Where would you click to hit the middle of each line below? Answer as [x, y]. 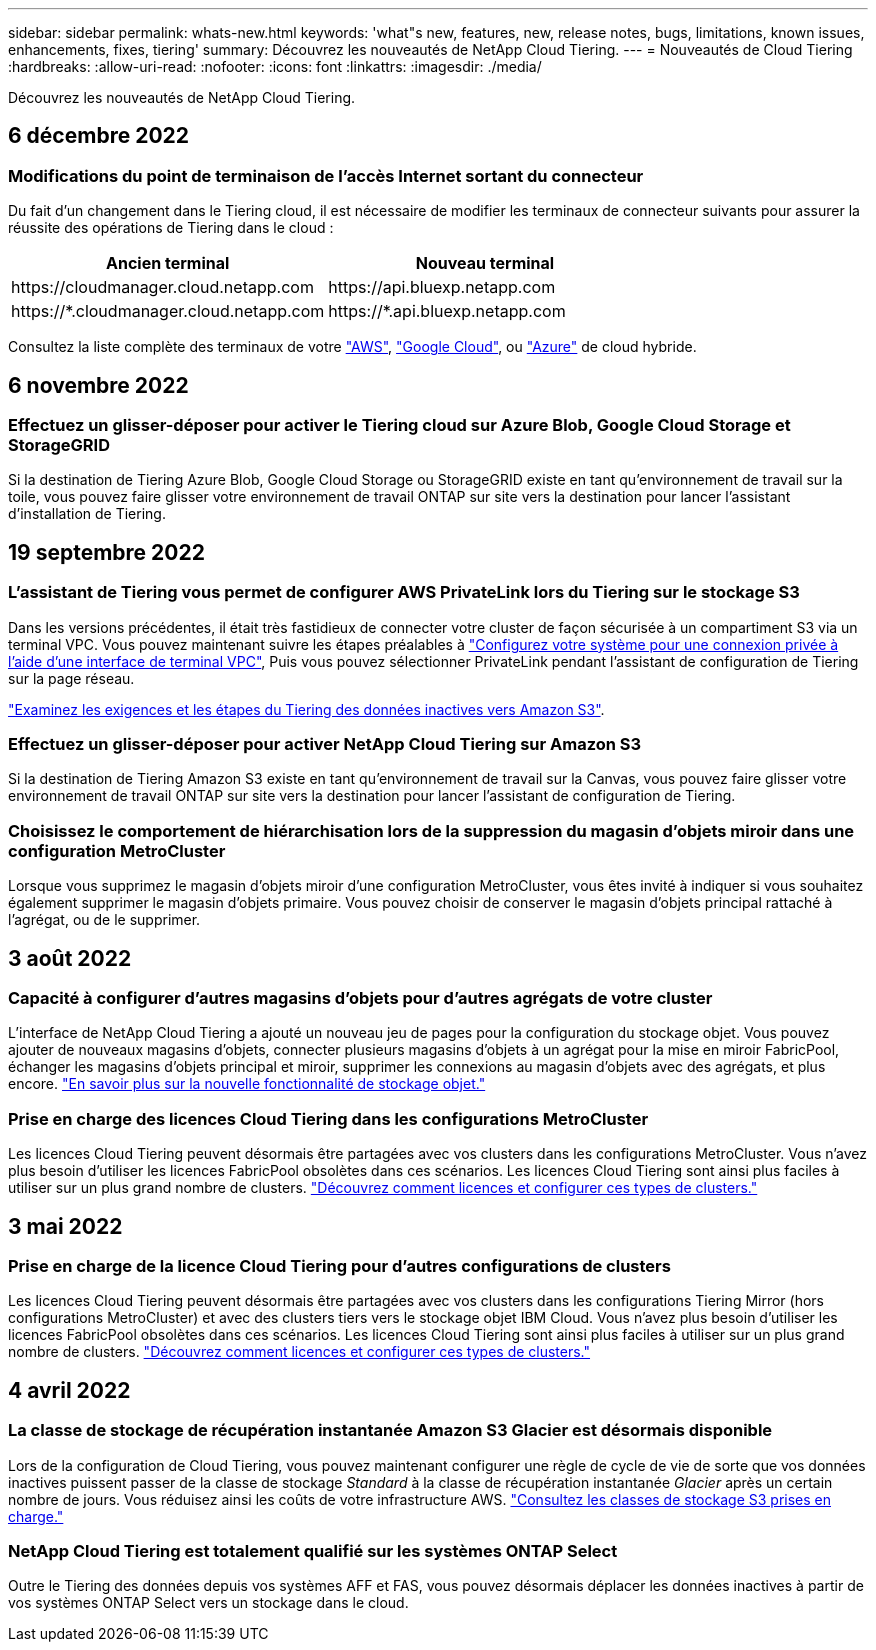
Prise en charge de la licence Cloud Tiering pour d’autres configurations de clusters [339, 1265]
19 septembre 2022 [106, 552]
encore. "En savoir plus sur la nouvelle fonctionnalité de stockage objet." [247, 1084]
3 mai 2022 [65, 1226]
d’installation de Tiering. [87, 514]
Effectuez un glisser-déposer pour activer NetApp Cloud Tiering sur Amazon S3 [325, 744]
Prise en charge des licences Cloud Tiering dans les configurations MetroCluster [328, 1118]
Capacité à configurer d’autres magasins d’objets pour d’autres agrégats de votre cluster [360, 998]
